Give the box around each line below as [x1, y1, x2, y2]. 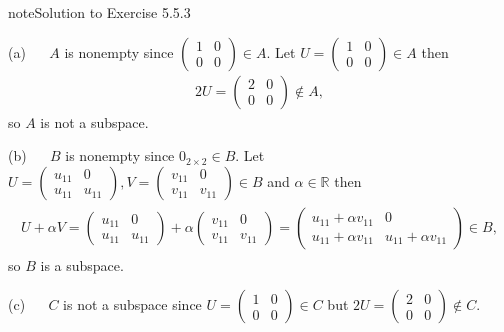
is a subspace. [40, 254, 124, 275]
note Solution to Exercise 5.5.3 [8, 2, 191, 22]
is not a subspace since [63, 294, 202, 315]
